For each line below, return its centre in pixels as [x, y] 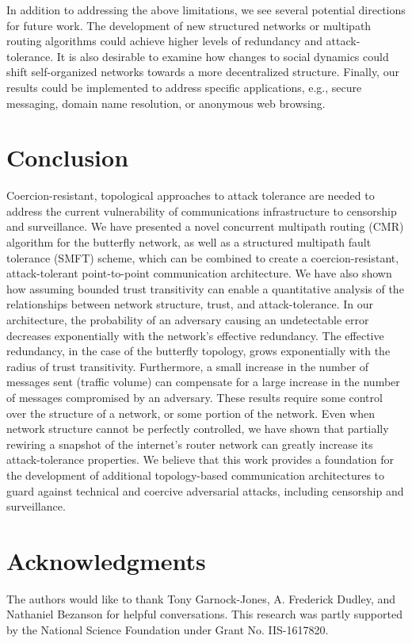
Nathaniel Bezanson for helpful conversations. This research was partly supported [204, 614]
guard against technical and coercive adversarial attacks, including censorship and [205, 490]
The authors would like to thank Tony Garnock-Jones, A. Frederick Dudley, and [201, 598]
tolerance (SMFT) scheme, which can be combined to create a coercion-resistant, [203, 257]
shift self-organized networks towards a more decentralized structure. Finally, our [203, 72]
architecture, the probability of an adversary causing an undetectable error [188, 320]
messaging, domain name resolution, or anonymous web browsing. [166, 103]
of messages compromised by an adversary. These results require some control [195, 397]
